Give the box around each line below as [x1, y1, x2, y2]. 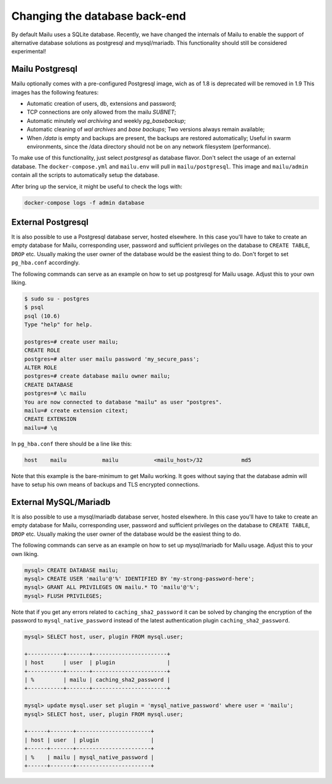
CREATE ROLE [24, 347, 61, 354]
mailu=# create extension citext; [24, 407, 128, 414]
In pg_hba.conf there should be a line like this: [11, 440, 132, 447]
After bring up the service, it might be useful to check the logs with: [11, 182, 183, 190]
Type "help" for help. [24, 321, 93, 328]
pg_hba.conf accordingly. [11, 259, 80, 267]
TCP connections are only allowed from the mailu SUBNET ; [26, 108, 176, 116]
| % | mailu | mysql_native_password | [24, 753, 154, 761]
